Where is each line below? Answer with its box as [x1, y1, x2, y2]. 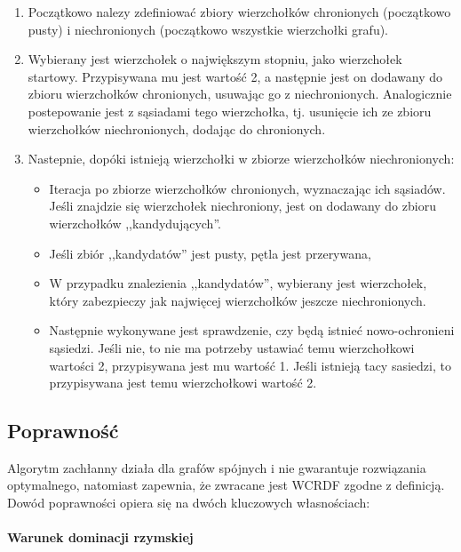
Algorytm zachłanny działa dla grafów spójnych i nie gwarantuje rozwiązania [7, 458, 426, 476]
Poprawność [7, 417, 119, 444]
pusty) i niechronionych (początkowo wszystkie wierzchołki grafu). [28, 20, 389, 38]
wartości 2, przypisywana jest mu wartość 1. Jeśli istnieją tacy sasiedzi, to [49, 356, 451, 374]
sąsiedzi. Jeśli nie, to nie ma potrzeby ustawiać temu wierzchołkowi [49, 338, 415, 356]
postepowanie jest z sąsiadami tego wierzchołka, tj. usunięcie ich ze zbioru [28, 101, 432, 120]
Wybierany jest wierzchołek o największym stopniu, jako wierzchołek [28, 50, 402, 68]
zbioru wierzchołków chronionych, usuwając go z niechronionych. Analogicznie [28, 84, 452, 103]
